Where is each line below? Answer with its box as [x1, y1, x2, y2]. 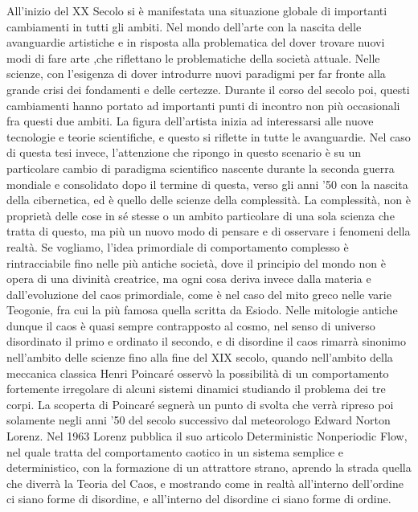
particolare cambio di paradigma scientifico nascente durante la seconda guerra [6, 159, 395, 176]
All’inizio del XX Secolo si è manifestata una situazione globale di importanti [6, 2, 387, 18]
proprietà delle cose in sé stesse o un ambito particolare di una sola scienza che [6, 207, 395, 223]
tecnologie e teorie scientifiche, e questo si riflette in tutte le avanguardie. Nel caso [6, 128, 411, 145]
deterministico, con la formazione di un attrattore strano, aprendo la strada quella [6, 459, 412, 476]
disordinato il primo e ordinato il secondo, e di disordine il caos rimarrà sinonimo [6, 333, 406, 350]
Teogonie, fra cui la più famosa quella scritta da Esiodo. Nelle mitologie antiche [6, 301, 398, 318]
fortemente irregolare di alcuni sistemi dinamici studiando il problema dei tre [6, 380, 386, 397]
